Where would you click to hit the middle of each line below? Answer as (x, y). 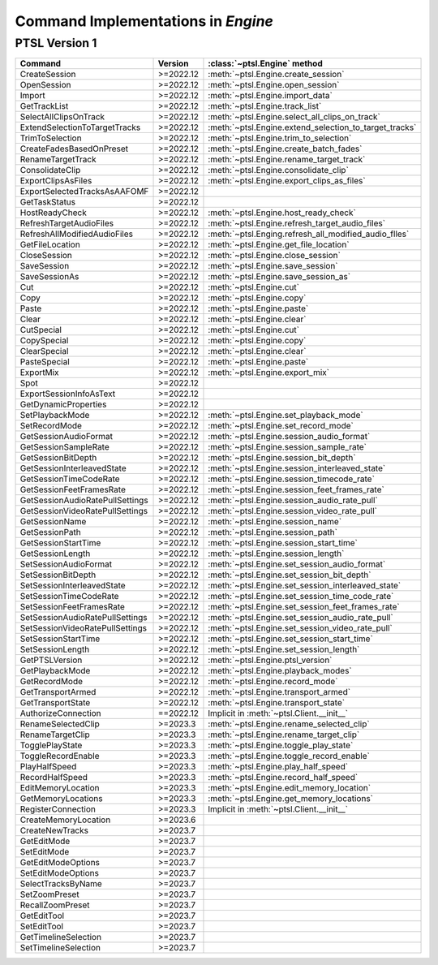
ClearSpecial (44, 351)
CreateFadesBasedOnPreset (74, 149)
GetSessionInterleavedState (73, 468)
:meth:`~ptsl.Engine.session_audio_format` (289, 437)
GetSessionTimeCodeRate (70, 479)
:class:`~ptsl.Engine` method (266, 63)
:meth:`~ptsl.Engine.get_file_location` (279, 245)
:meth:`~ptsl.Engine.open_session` (274, 85)
